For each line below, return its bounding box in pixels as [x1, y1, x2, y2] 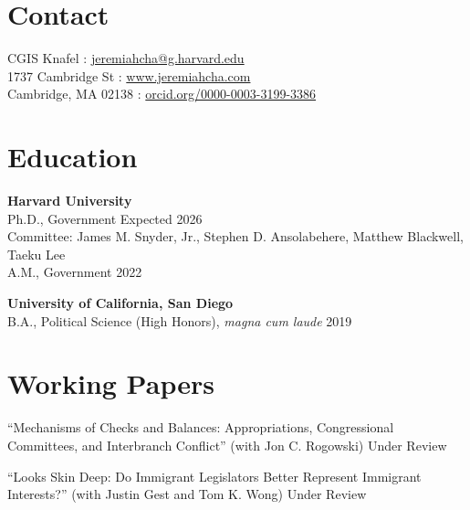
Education [7, 138, 138, 175]
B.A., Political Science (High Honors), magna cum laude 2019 [7, 311, 352, 330]
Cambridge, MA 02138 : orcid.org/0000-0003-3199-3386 [7, 84, 317, 103]
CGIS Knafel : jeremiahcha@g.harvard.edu [7, 48, 245, 68]
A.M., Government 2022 [7, 262, 142, 282]
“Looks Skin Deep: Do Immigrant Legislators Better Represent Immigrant [7, 466, 422, 485]
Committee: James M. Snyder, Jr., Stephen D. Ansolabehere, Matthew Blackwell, [7, 227, 464, 246]
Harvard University [7, 191, 132, 210]
